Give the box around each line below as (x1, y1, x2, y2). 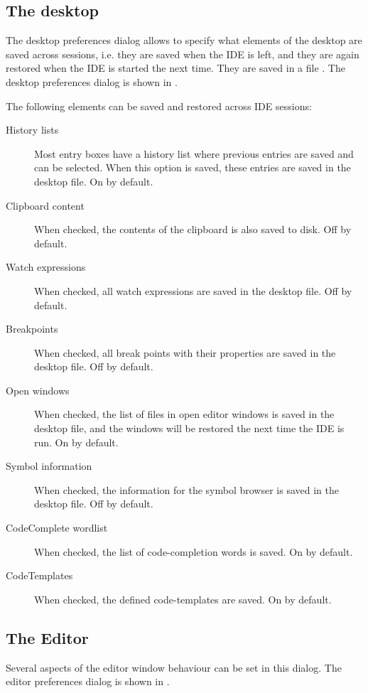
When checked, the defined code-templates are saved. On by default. (34, 591, 332, 606)
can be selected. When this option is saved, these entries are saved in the (34, 160, 351, 175)
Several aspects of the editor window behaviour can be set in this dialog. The (6, 660, 342, 675)
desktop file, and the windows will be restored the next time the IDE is (34, 421, 345, 436)
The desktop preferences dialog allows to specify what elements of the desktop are (6, 33, 362, 48)
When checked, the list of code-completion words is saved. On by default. (34, 544, 353, 559)
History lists (6, 122, 59, 137)
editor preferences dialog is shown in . (6, 674, 170, 689)
